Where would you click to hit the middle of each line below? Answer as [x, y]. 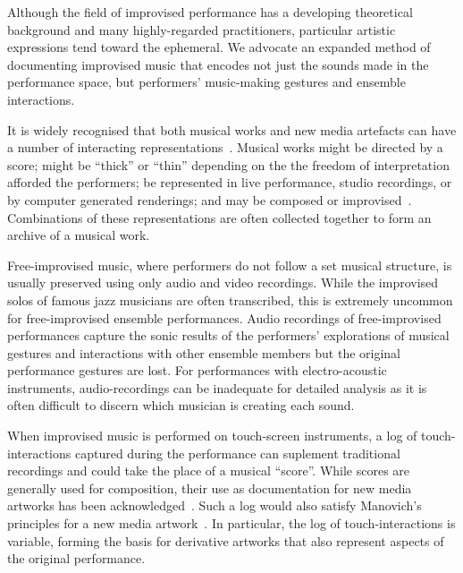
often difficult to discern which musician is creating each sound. [181, 405]
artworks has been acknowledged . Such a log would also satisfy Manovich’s [215, 505]
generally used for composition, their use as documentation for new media [210, 487]
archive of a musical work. [79, 235]
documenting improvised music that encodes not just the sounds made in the [218, 64]
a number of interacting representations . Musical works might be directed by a [225, 147]
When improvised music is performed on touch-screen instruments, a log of [212, 436]
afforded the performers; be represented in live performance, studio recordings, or [230, 182]
